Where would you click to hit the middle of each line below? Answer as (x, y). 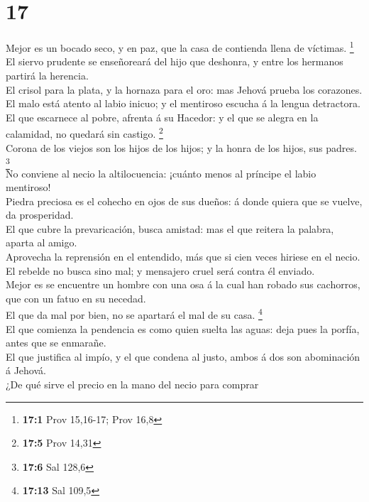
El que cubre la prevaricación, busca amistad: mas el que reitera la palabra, (170, 228)
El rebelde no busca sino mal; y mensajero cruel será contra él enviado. (160, 270)
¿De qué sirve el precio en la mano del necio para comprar (132, 384)
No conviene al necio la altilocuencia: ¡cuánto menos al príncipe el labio (161, 173)
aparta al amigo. (42, 242)
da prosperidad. (40, 215)
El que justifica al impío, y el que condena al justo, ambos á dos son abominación (183, 356)
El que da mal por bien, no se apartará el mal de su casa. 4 (134, 314)
